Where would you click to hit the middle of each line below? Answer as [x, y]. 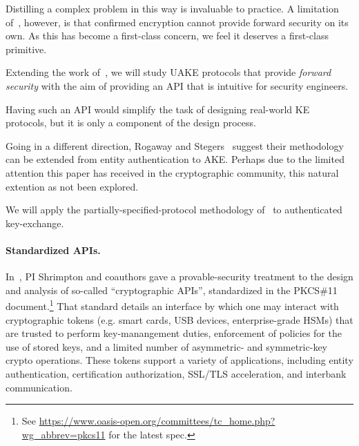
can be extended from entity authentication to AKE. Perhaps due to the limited [175, 159]
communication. [39, 387]
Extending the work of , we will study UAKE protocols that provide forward [168, 72]
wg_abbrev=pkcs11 [64, 434]
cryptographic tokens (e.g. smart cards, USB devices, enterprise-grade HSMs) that [179, 319]
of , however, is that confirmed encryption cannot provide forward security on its [177, 22]
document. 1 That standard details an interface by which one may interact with [172, 305]
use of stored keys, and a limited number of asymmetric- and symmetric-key [166, 346]
